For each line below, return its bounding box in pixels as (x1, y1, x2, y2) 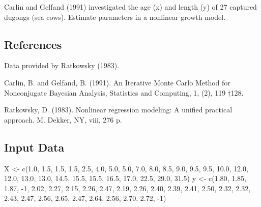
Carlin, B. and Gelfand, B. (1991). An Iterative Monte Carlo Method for (4, 77, 230, 87)
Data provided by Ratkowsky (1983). (4, 60, 120, 71)
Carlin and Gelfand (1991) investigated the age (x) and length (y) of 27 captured (4, 2, 257, 12)
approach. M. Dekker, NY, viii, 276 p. (4, 114, 122, 125)
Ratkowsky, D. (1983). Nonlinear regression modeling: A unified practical (4, 104, 233, 115)
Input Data (4, 139, 65, 155)
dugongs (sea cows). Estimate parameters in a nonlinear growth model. (4, 11, 226, 22)
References (4, 36, 62, 52)
